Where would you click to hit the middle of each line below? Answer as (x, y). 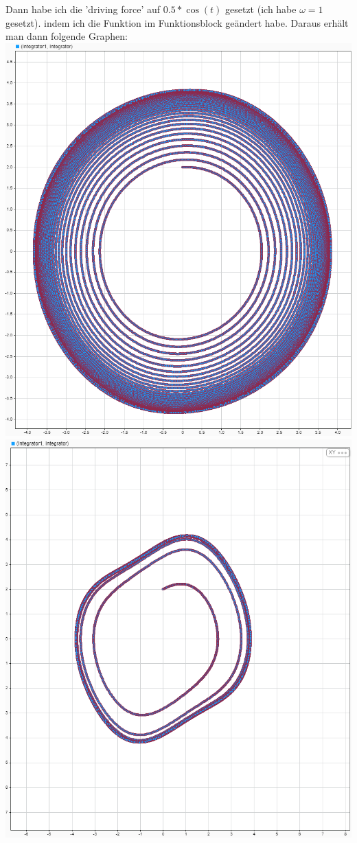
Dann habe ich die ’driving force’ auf (83, 9)
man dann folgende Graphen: (67, 36)
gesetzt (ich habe (261, 9)
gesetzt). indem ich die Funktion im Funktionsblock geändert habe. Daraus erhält (177, 22)
